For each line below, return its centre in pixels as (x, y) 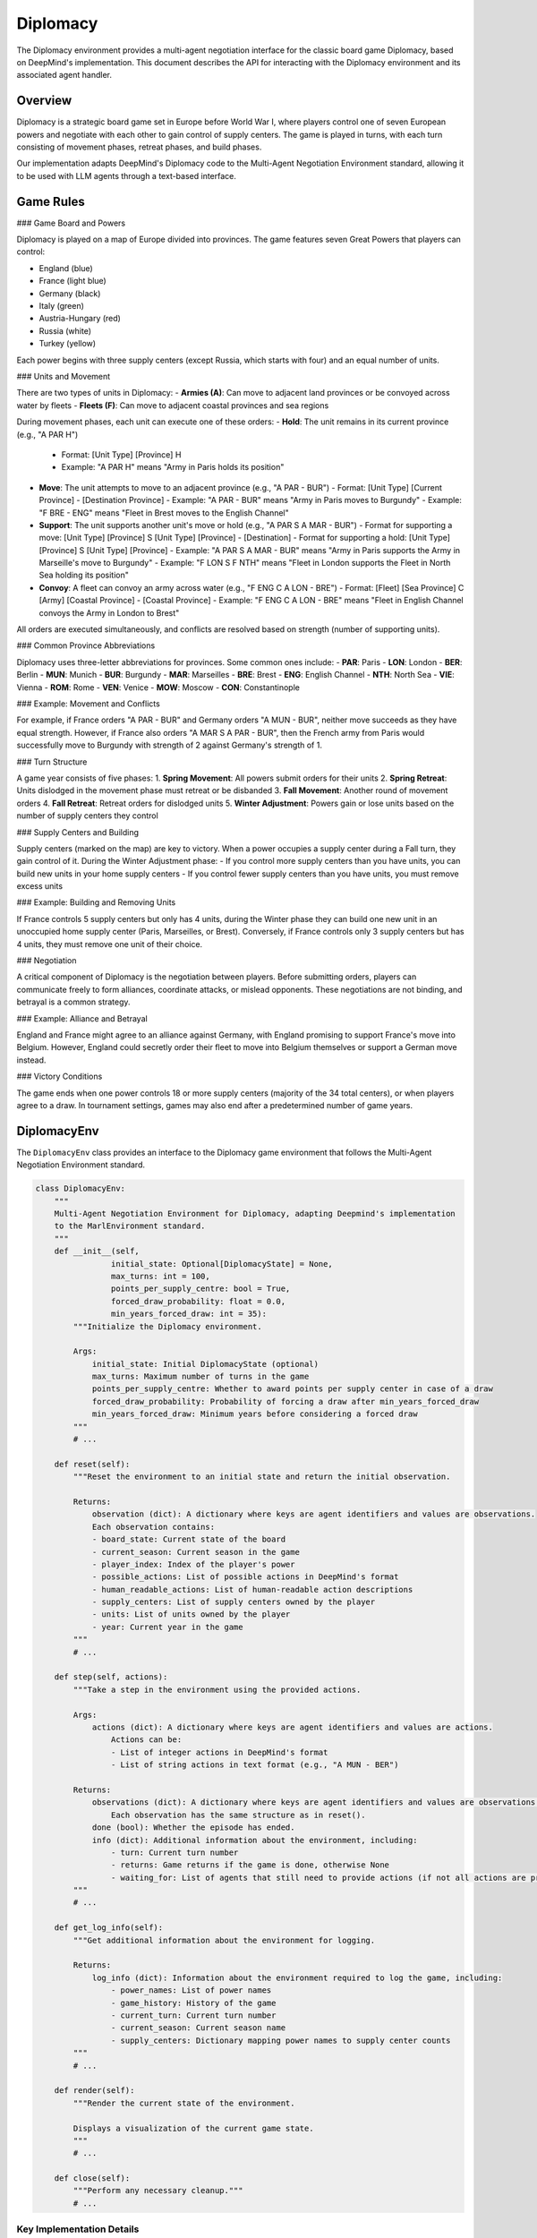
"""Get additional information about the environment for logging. (224, 1940)
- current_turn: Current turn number (193, 2015)
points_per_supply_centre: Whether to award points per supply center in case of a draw (293, 1389)
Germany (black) (70, 293)
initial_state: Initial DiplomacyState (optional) (205, 1364)
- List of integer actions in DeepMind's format (219, 1752)
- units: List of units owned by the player (191, 1614)
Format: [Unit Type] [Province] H (121, 454)
